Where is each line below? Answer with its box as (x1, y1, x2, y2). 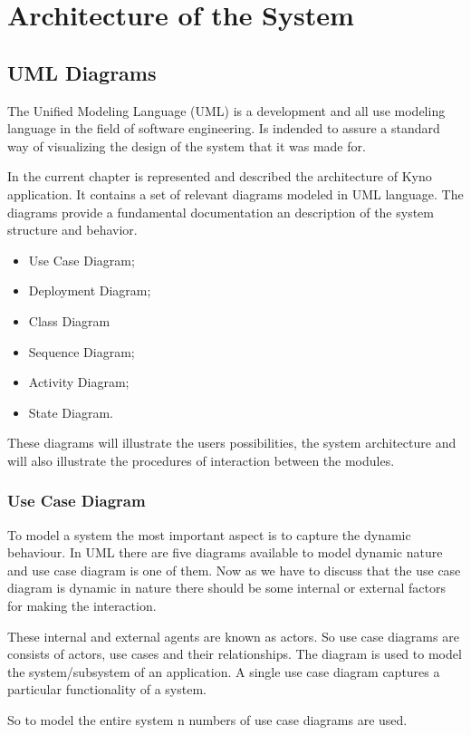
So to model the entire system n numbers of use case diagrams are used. (7, 711, 408, 730)
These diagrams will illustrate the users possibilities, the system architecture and (7, 433, 457, 452)
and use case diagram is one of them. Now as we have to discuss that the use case (7, 560, 461, 579)
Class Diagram (28, 311, 111, 330)
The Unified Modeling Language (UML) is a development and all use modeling (7, 101, 446, 120)
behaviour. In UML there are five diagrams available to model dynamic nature (7, 543, 443, 562)
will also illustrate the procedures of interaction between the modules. (7, 450, 395, 469)
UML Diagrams (7, 58, 157, 86)
